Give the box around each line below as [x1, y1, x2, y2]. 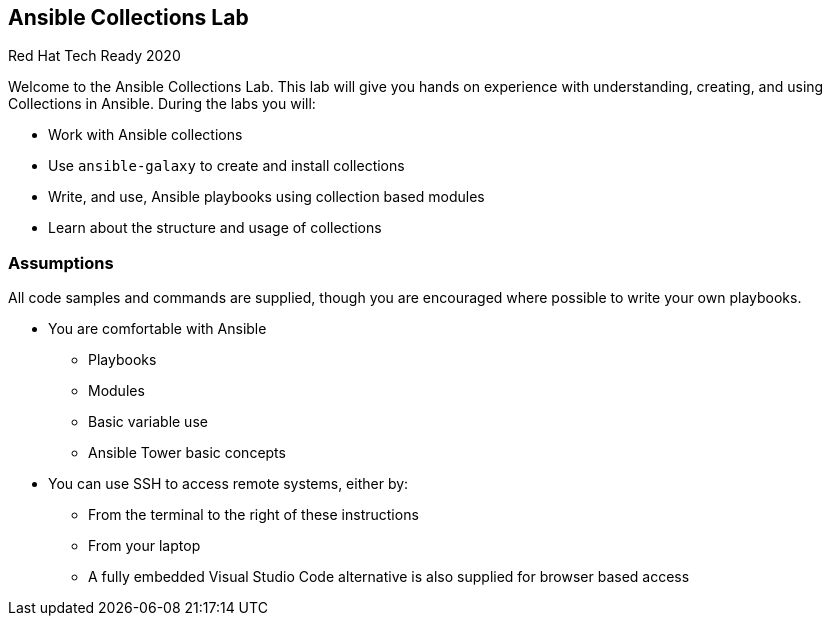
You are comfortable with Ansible [48, 320, 267, 338]
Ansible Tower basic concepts [88, 444, 286, 462]
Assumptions [8, 252, 114, 273]
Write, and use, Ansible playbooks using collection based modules [48, 188, 485, 206]
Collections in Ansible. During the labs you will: [8, 95, 316, 113]
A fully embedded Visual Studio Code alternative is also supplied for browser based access [88, 568, 690, 586]
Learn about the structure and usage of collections [48, 219, 382, 237]
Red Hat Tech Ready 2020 [8, 47, 181, 65]
